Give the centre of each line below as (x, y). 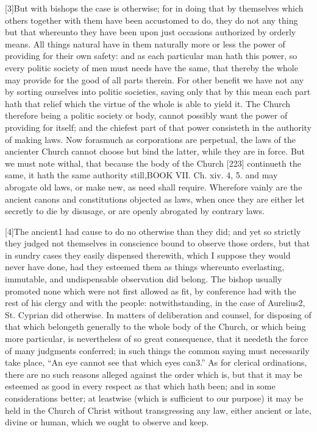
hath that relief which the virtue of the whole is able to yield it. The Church (148, 103)
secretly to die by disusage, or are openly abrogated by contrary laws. (135, 211)
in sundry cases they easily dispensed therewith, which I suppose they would (148, 255)
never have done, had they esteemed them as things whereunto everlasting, (145, 267)
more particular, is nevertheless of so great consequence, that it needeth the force (157, 339)
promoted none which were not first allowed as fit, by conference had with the (151, 291)
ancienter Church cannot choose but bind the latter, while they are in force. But (155, 151)
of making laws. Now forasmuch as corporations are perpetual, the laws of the (150, 139)
